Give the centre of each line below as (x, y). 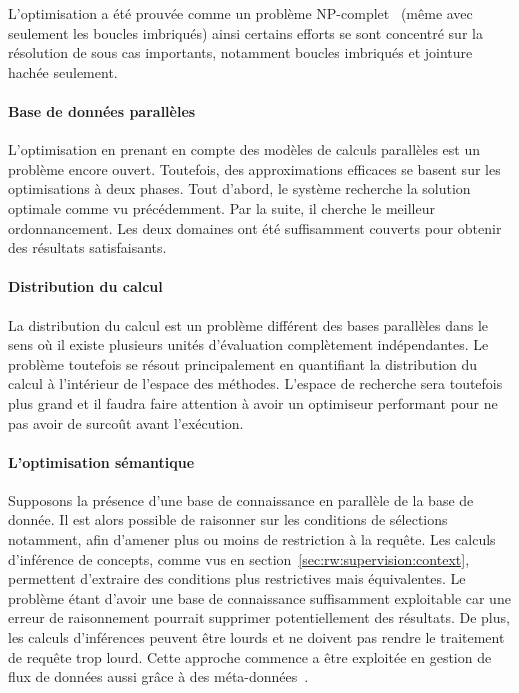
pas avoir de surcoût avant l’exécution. (126, 422)
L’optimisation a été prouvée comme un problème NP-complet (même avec (240, 13)
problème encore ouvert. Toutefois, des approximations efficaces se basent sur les (254, 168)
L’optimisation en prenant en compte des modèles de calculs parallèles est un (244, 149)
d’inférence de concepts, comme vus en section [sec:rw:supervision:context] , (239, 558)
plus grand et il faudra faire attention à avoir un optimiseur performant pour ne (253, 402)
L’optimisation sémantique (101, 461)
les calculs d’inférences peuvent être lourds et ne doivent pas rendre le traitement (256, 637)
